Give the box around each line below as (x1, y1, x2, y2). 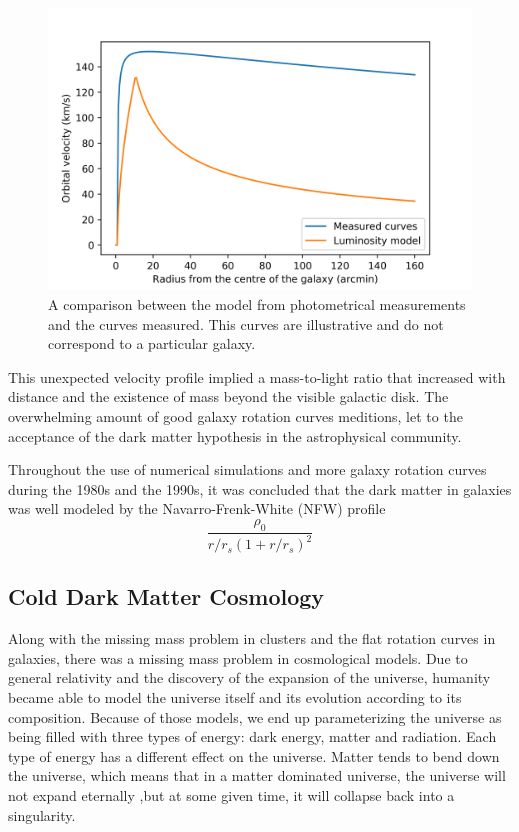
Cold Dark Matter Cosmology (8, 581, 325, 612)
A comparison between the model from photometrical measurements (48, 293, 466, 314)
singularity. (8, 804, 76, 825)
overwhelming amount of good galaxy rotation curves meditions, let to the (8, 405, 463, 426)
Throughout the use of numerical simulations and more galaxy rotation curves (8, 459, 487, 480)
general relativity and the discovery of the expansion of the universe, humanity (8, 667, 491, 688)
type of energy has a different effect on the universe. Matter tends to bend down (8, 745, 500, 766)
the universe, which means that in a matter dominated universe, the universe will (8, 765, 506, 786)
